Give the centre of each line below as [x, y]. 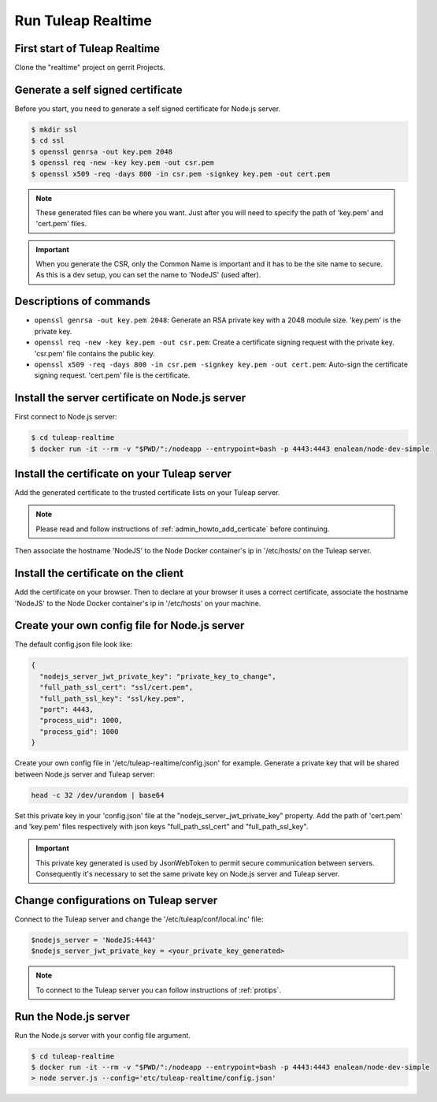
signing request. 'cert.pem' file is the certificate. [112, 375]
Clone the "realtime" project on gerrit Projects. [90, 68]
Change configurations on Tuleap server [116, 900]
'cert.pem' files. [61, 224]
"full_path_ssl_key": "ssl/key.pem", [112, 698]
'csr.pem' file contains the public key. [94, 353]
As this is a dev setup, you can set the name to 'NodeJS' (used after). [148, 275]
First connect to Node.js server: [66, 417]
